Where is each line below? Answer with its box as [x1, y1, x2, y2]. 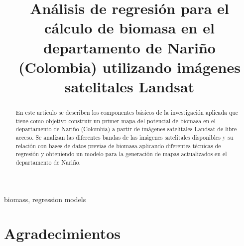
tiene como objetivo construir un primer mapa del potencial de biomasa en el [15, 116, 216, 125]
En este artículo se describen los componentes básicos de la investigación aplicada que [15, 108, 239, 116]
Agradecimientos [4, 223, 121, 244]
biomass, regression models [4, 194, 86, 204]
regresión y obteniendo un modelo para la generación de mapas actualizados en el [15, 150, 227, 158]
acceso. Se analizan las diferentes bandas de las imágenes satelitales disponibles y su [15, 133, 234, 141]
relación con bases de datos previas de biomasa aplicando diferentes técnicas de [15, 141, 221, 150]
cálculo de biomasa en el [44, 17, 215, 38]
